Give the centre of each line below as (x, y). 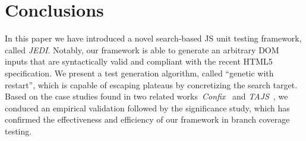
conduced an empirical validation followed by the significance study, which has (147, 108)
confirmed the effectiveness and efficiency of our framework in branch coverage (147, 119)
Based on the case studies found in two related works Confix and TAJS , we (146, 96)
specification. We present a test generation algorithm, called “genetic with (139, 73)
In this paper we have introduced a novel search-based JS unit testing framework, (153, 38)
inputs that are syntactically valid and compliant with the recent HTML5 (139, 61)
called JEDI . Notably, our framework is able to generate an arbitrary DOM (142, 49)
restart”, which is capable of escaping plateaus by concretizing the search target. (151, 84)
